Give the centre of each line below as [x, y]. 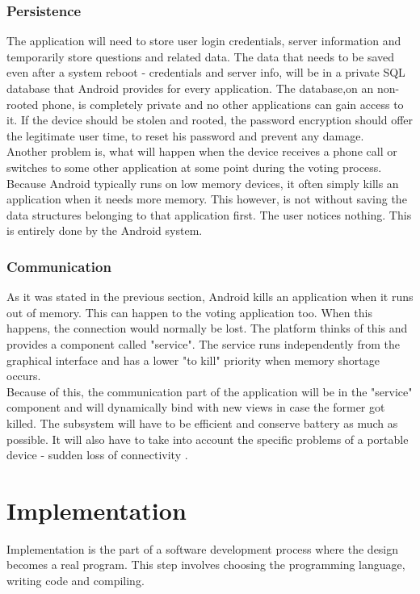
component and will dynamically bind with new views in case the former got [196, 407]
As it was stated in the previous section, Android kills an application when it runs [210, 297]
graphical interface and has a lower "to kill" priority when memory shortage [193, 360]
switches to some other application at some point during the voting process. [194, 167]
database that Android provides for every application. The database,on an [190, 88]
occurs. [24, 376]
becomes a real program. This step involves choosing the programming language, [206, 565]
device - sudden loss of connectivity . [97, 455]
